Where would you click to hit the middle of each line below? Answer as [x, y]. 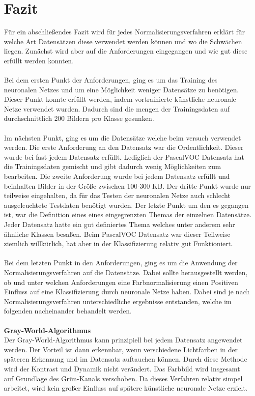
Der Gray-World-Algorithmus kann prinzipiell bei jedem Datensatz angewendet [123, 340]
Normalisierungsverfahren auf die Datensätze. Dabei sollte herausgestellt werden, [126, 272]
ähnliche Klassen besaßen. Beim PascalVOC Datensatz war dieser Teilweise [117, 234]
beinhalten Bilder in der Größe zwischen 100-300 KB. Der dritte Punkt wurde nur [127, 185]
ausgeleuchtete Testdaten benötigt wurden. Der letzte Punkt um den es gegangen [126, 205]
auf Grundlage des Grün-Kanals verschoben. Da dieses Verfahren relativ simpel [123, 378]
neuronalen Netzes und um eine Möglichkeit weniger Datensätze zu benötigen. [121, 89]
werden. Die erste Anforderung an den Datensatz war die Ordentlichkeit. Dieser [124, 147]
